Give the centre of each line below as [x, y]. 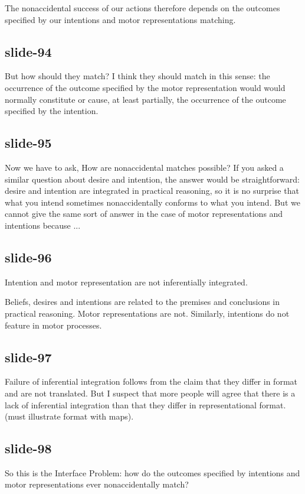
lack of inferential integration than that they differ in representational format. [145, 404]
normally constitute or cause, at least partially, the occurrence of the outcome [145, 99]
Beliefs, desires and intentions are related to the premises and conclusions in [142, 302]
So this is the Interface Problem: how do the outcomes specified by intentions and [152, 472]
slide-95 [28, 143]
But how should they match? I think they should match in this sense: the [137, 76]
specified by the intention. [52, 111]
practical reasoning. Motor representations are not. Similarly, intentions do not [147, 313]
